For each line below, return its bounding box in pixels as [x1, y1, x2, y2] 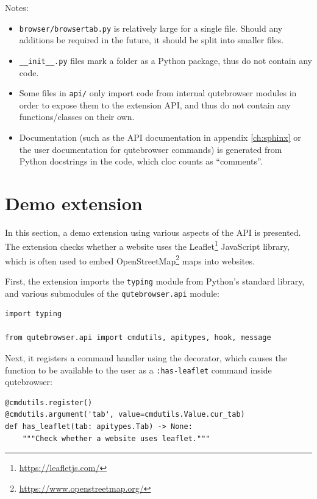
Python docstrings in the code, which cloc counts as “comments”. [19, 155, 263, 168]
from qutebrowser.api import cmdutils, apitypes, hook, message [5, 333, 271, 342]
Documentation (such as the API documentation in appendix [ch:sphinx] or [19, 130, 301, 143]
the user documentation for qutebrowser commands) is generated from [19, 143, 282, 155]
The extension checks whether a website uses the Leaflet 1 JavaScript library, [5, 238, 290, 253]
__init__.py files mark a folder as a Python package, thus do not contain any [19, 54, 312, 66]
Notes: [5, 1, 29, 13]
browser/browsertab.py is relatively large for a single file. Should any [19, 21, 283, 34]
